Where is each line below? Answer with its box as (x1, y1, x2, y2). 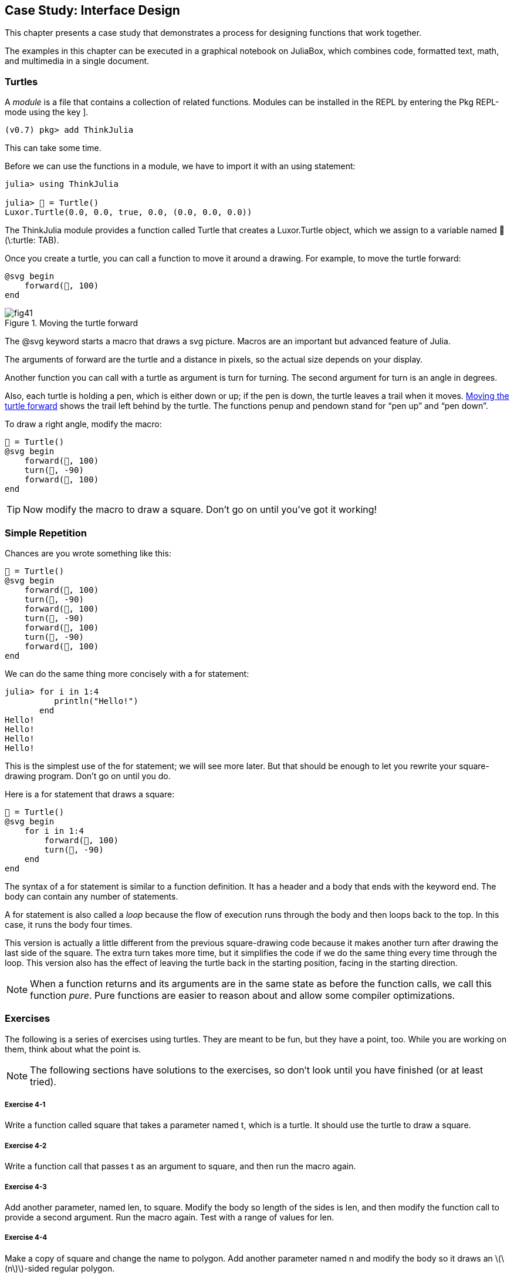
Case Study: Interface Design (5, 3, 180, 18)
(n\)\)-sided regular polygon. (5, 1263, 115, 1273)
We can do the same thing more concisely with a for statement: (5, 668, 249, 679)
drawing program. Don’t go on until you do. (5, 770, 171, 781)
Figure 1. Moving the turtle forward (5, 318, 138, 328)
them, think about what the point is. (5, 1044, 141, 1054)
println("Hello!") (54, 696, 138, 706)
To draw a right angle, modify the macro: (5, 419, 162, 430)
